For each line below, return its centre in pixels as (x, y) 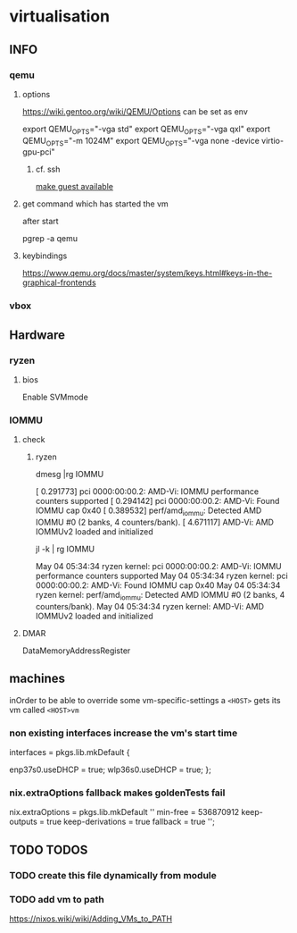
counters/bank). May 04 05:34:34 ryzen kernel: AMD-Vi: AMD (150, 606)
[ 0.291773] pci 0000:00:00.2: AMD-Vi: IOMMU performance (147, 492)
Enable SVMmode (55, 397)
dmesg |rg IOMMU (70, 475)
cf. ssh (48, 169)
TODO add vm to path (57, 899)
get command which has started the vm (95, 204)
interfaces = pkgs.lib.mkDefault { (70, 752)
